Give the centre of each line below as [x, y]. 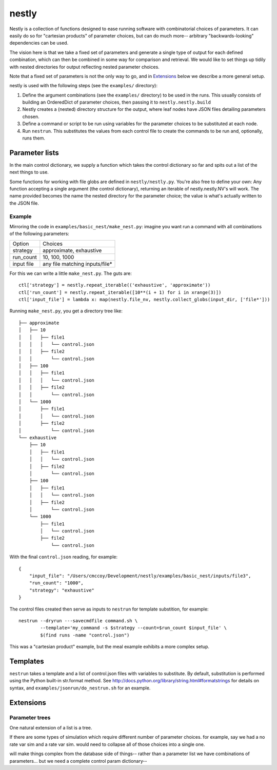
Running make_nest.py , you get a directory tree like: [66, 311]
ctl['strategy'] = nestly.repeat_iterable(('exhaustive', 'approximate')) [115, 285]
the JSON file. [24, 203]
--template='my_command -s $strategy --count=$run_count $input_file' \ [134, 628]
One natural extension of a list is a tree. [51, 728]
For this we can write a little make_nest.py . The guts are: [71, 273]
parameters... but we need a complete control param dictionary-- [78, 761]
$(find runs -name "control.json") [85, 635]
